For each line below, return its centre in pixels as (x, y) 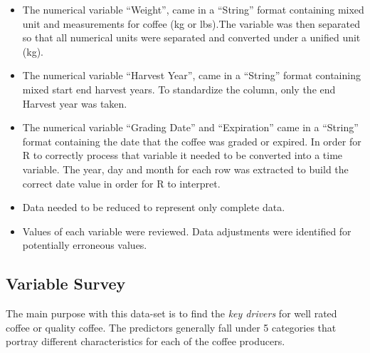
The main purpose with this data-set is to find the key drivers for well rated (171, 313)
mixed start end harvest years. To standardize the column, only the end (179, 89)
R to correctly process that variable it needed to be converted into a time (183, 155)
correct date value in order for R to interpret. (121, 183)
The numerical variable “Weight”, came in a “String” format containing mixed (193, 9)
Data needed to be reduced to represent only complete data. (154, 207)
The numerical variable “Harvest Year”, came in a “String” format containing (191, 75)
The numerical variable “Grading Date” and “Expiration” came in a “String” (190, 127)
